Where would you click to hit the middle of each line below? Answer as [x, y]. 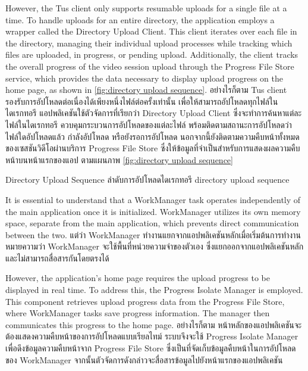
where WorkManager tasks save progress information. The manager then [138, 313]
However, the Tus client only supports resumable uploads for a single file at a [146, 8]
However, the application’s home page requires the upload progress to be [138, 278]
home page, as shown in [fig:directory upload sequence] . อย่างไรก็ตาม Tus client [146, 90]
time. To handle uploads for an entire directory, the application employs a [140, 19]
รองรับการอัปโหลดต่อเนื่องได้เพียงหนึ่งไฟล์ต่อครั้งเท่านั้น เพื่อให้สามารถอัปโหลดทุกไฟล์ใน [142, 101]
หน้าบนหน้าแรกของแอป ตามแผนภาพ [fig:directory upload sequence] [119, 159]
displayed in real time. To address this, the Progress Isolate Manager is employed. [154, 290]
